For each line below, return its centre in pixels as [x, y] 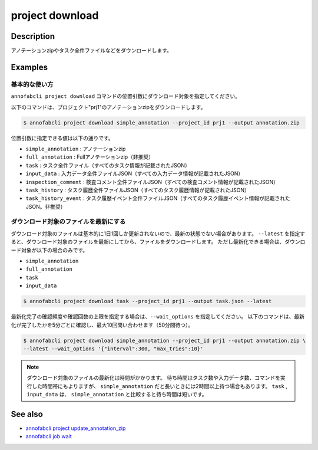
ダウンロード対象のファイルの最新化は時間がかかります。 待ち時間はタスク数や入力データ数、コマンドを [154, 378]
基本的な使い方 [32, 84]
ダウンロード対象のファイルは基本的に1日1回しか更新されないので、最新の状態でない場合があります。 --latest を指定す [158, 234]
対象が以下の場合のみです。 [54, 250]
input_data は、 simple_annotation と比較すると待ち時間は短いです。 [117, 395]
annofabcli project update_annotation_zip [76, 428]
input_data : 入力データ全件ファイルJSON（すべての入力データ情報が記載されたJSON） [135, 173]
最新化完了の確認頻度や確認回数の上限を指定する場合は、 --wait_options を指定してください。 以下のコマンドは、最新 [158, 317]
